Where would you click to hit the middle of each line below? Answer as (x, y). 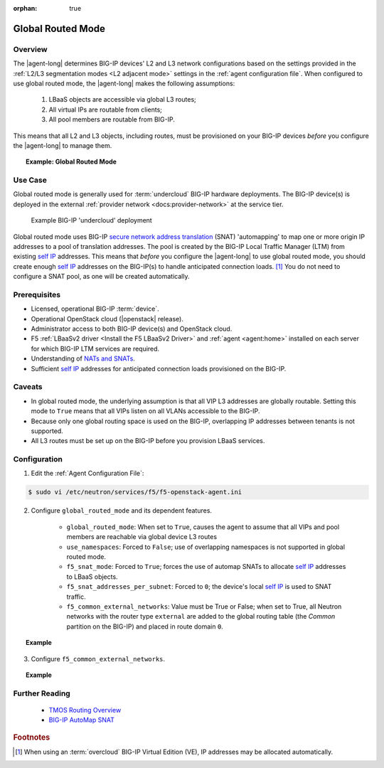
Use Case (30, 180)
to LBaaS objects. (92, 577)
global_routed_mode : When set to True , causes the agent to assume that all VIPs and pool (203, 527)
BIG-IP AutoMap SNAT (82, 720)
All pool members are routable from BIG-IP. (112, 119)
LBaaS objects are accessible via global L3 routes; (123, 100)
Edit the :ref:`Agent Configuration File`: (87, 474)
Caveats (28, 387)
